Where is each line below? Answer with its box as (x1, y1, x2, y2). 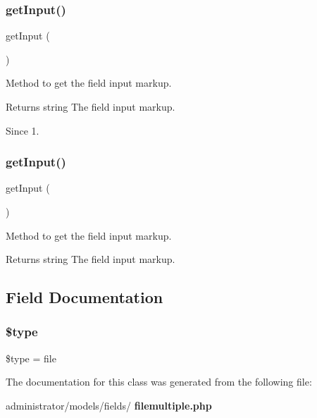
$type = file (6, 350, 56, 365)
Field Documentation (6, 286, 163, 308)
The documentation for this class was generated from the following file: (6, 374, 312, 389)
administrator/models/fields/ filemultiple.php (6, 398, 212, 412)
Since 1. (6, 123, 39, 137)
